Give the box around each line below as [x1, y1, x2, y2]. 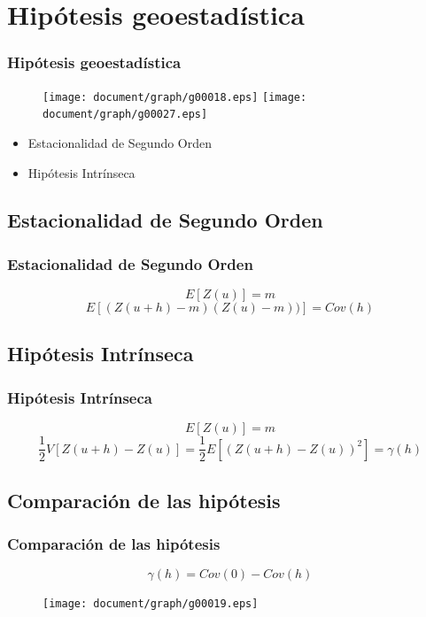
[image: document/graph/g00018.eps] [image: [43, 90, 307, 104]
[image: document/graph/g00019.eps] [43, 598, 259, 611]
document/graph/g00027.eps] [43, 108, 208, 121]
